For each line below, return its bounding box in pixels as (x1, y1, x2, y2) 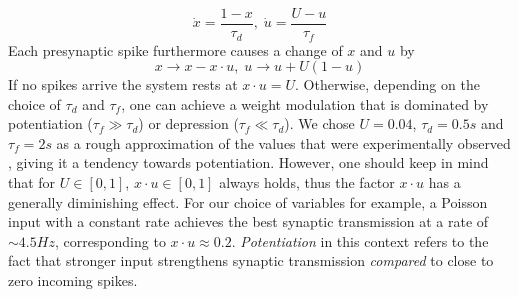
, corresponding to (54, 230, 166, 251)
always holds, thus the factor (219, 172, 395, 193)
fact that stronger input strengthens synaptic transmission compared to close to (8, 250, 494, 271)
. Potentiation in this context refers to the (231, 230, 489, 251)
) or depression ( (138, 113, 239, 134)
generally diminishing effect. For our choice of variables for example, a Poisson (8, 191, 488, 212)
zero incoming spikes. (8, 270, 138, 291)
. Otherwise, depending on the (295, 74, 480, 95)
